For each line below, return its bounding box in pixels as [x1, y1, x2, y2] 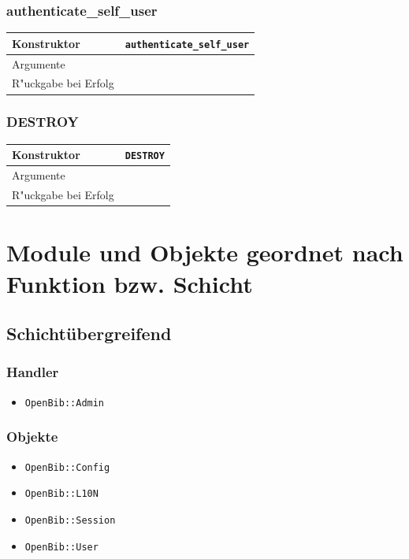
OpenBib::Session [24, 514, 116, 526]
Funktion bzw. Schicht [6, 267, 253, 299]
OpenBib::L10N [24, 488, 99, 500]
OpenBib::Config [24, 461, 110, 473]
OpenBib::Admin [24, 397, 105, 409]
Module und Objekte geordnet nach [6, 236, 403, 268]
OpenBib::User [24, 541, 99, 553]
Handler [6, 362, 59, 382]
